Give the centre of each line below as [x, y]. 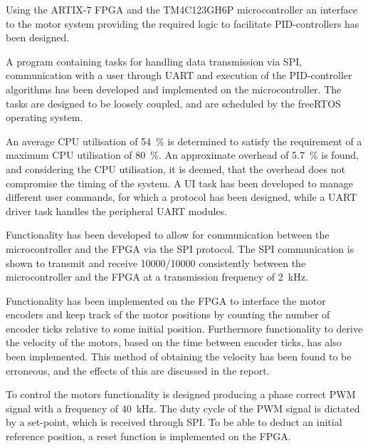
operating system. [44, 117]
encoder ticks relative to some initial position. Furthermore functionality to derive [184, 328]
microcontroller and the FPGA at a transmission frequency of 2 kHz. [157, 277]
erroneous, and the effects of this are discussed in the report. [138, 370]
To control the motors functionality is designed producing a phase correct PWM [181, 394]
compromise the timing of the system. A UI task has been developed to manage [180, 183]
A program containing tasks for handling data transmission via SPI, [154, 61]
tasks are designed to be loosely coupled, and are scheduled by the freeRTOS [173, 103]
